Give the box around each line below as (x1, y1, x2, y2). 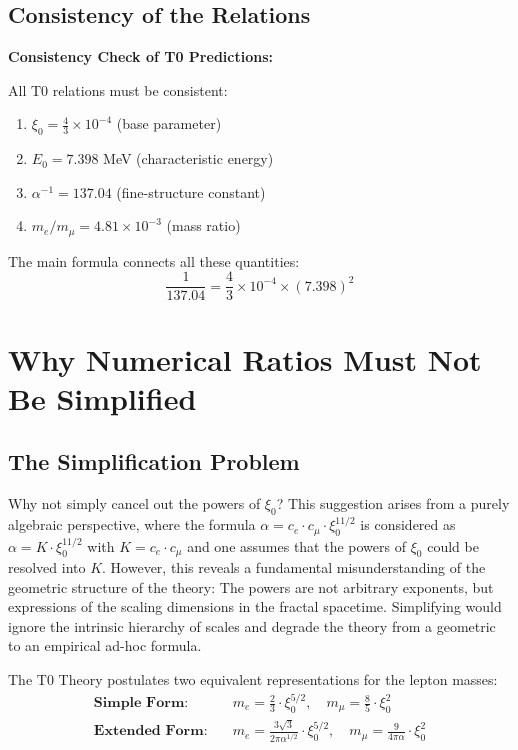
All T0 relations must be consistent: (8, 79, 228, 100)
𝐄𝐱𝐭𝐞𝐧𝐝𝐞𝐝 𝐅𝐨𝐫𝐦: (93, 724, 208, 739)
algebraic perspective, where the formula (8, 514, 256, 535)
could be (427, 535, 479, 556)
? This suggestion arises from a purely (276, 493, 510, 514)
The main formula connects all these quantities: (8, 250, 300, 271)
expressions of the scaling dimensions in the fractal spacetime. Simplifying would (8, 596, 502, 617)
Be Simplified (8, 377, 197, 418)
